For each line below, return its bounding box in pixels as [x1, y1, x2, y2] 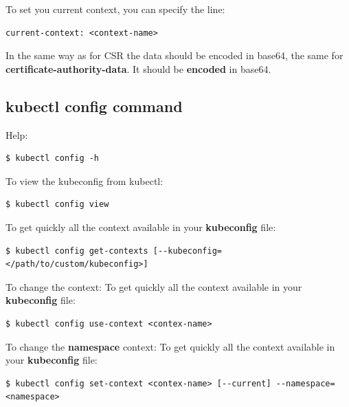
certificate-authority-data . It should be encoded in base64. [5, 61, 271, 76]
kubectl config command [5, 95, 183, 116]
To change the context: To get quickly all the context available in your [5, 279, 302, 294]
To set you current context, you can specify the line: [5, 2, 225, 16]
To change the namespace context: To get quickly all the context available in [5, 339, 335, 353]
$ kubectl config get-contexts [5, 245, 148, 256]
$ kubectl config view [5, 199, 109, 210]
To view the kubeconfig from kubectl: [5, 173, 164, 188]
